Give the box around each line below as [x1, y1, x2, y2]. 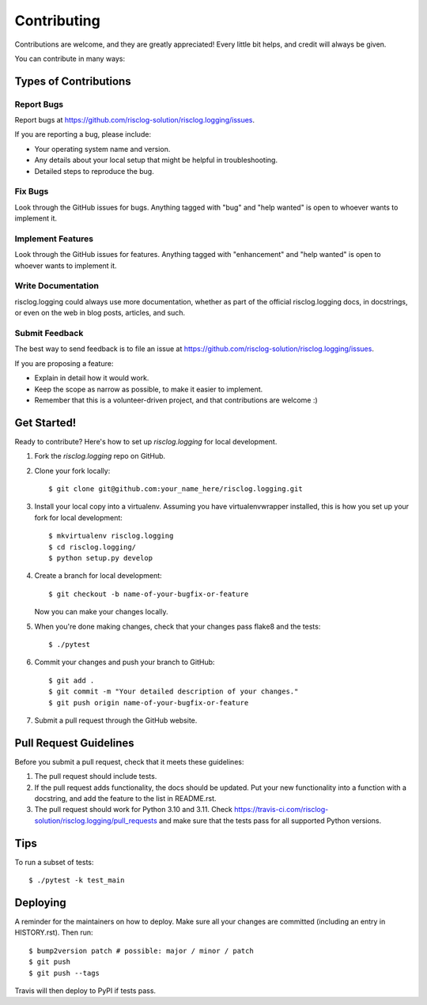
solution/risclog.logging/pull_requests [34, 815, 157, 826]
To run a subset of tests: [14, 857, 94, 867]
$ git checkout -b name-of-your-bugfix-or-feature [48, 589, 249, 599]
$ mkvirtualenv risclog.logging [48, 531, 174, 541]
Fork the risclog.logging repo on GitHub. [34, 451, 166, 461]
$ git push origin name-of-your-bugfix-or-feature [48, 698, 249, 707]
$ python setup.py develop [48, 554, 153, 562]
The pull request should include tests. [34, 772, 157, 781]
